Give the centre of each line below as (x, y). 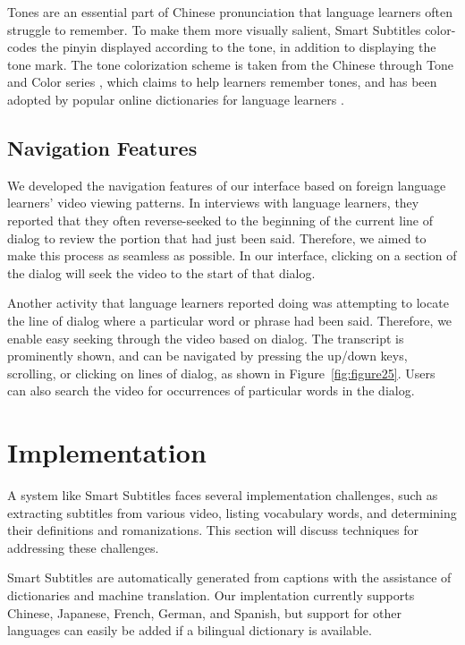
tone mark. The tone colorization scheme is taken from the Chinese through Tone (230, 64)
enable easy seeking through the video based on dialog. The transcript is (206, 338)
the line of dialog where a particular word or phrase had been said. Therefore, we (230, 320)
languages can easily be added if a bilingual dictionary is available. (190, 630)
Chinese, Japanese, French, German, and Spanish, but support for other (204, 612)
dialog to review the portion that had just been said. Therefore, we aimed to (217, 238)
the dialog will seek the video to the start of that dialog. (161, 272)
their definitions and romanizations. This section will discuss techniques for (213, 530)
